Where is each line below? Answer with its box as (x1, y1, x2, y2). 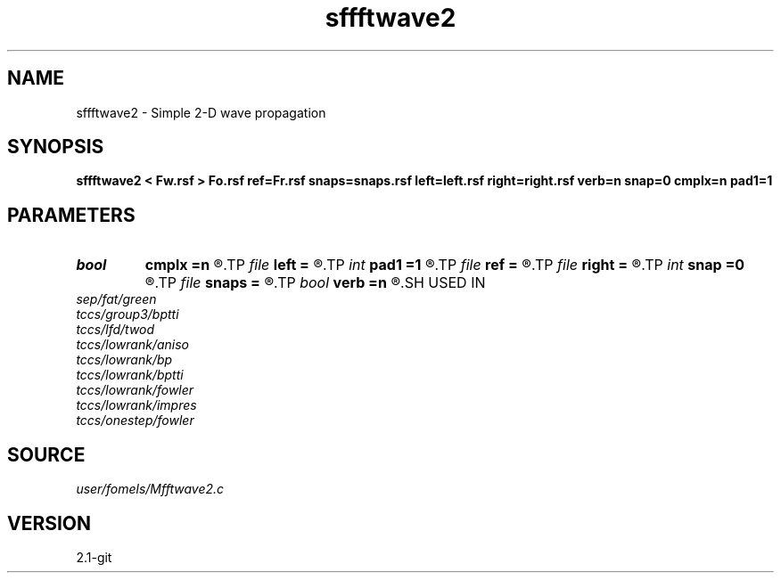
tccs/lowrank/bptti (76, 367, 184, 383)
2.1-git (76, 549, 112, 565)
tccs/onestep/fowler (76, 413, 194, 429)
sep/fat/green (76, 291, 157, 307)
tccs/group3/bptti (76, 306, 179, 323)
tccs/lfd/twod (76, 322, 155, 338)
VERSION (7, 511, 92, 535)
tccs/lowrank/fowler (76, 382, 194, 398)
